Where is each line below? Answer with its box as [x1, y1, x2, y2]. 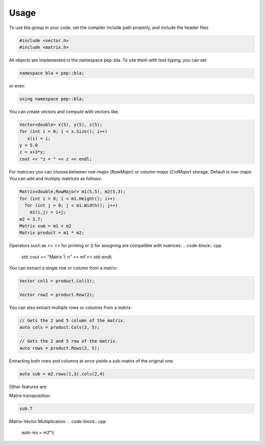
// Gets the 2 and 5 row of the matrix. [19, 338, 118, 344]
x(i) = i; [27, 136, 51, 141]
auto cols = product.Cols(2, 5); [19, 325, 100, 330]
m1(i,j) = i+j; [29, 209, 66, 215]
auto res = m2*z [21, 430, 54, 436]
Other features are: [9, 384, 48, 390]
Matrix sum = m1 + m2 [19, 223, 72, 229]
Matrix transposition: [9, 392, 51, 398]
